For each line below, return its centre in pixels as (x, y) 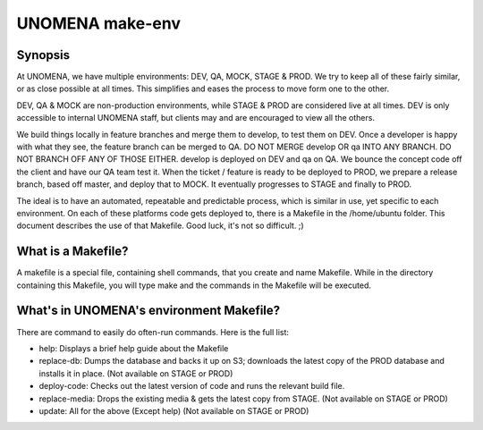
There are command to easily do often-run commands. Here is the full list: (153, 332)
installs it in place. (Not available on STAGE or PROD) (136, 373)
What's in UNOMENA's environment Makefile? (148, 311)
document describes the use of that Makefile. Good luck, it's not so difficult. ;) (160, 226)
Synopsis (43, 55)
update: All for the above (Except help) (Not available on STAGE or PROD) (174, 410)
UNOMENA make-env (99, 23)
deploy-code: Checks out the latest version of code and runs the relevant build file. (192, 386)
